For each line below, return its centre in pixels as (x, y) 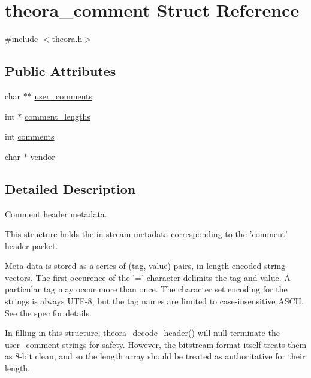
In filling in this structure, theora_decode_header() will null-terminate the (142, 333)
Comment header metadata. (56, 214)
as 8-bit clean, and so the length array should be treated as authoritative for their (155, 356)
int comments (30, 136)
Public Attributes (61, 71)
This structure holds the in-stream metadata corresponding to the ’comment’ (146, 234)
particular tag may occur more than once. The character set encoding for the (146, 289)
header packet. (31, 245)
